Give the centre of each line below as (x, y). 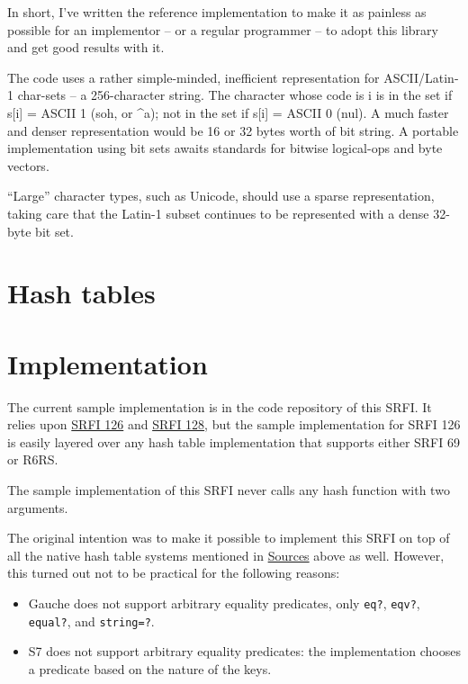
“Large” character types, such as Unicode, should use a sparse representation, (221, 196)
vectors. (28, 165)
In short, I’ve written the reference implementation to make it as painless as (217, 12)
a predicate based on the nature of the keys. (150, 668)
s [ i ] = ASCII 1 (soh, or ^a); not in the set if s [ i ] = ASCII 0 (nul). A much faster (228, 112)
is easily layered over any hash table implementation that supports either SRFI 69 (234, 441)
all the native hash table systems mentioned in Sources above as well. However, (226, 555)
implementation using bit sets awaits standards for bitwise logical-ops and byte (225, 148)
